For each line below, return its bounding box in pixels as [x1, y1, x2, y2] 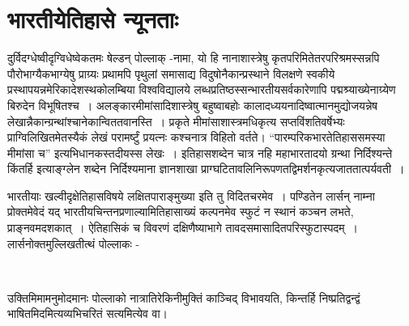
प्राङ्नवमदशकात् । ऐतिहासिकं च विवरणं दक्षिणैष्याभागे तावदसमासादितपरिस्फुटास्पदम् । [7, 219, 359, 236]
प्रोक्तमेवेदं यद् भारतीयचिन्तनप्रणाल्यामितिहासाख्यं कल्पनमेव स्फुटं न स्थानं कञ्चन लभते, [7, 203, 354, 220]
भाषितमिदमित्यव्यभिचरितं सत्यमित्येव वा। [7, 305, 168, 322]
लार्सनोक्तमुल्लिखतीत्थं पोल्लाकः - [7, 235, 140, 252]
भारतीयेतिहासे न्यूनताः [7, 2, 178, 36]
